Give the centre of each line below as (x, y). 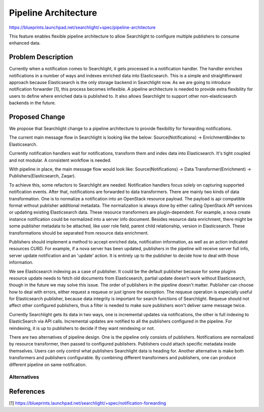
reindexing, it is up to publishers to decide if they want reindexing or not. (82, 328)
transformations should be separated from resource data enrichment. (79, 233)
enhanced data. (25, 43)
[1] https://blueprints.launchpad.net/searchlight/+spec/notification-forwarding (88, 403)
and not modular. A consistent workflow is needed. (60, 160)
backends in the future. (33, 103)
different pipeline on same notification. (48, 365)
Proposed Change (37, 117)
